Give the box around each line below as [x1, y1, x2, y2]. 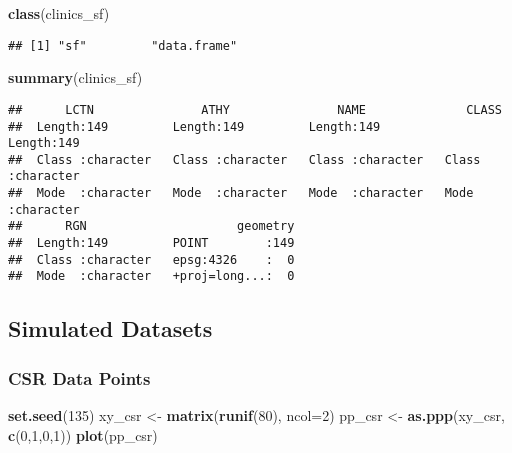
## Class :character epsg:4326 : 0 [8, 252, 295, 267]
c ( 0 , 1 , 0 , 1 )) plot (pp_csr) [8, 424, 158, 445]
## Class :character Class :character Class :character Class [8, 152, 481, 167]
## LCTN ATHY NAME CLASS [8, 102, 502, 117]
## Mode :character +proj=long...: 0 [8, 269, 295, 284]
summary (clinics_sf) [8, 67, 143, 88]
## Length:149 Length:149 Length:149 [8, 119, 381, 134]
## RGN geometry [8, 219, 295, 234]
